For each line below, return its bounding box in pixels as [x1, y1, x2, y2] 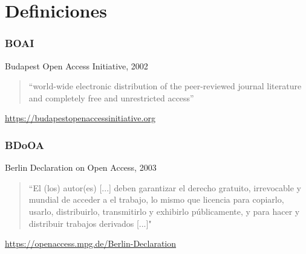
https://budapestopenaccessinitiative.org [5, 112, 155, 124]
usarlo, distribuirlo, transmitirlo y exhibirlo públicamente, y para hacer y [28, 205, 300, 217]
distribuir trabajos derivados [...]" [28, 217, 152, 229]
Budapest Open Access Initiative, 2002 [5, 59, 148, 72]
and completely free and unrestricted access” [28, 91, 194, 104]
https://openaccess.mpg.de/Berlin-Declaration [5, 237, 177, 250]
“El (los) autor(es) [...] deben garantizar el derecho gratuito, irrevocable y [28, 181, 301, 194]
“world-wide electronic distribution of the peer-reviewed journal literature [28, 80, 302, 92]
